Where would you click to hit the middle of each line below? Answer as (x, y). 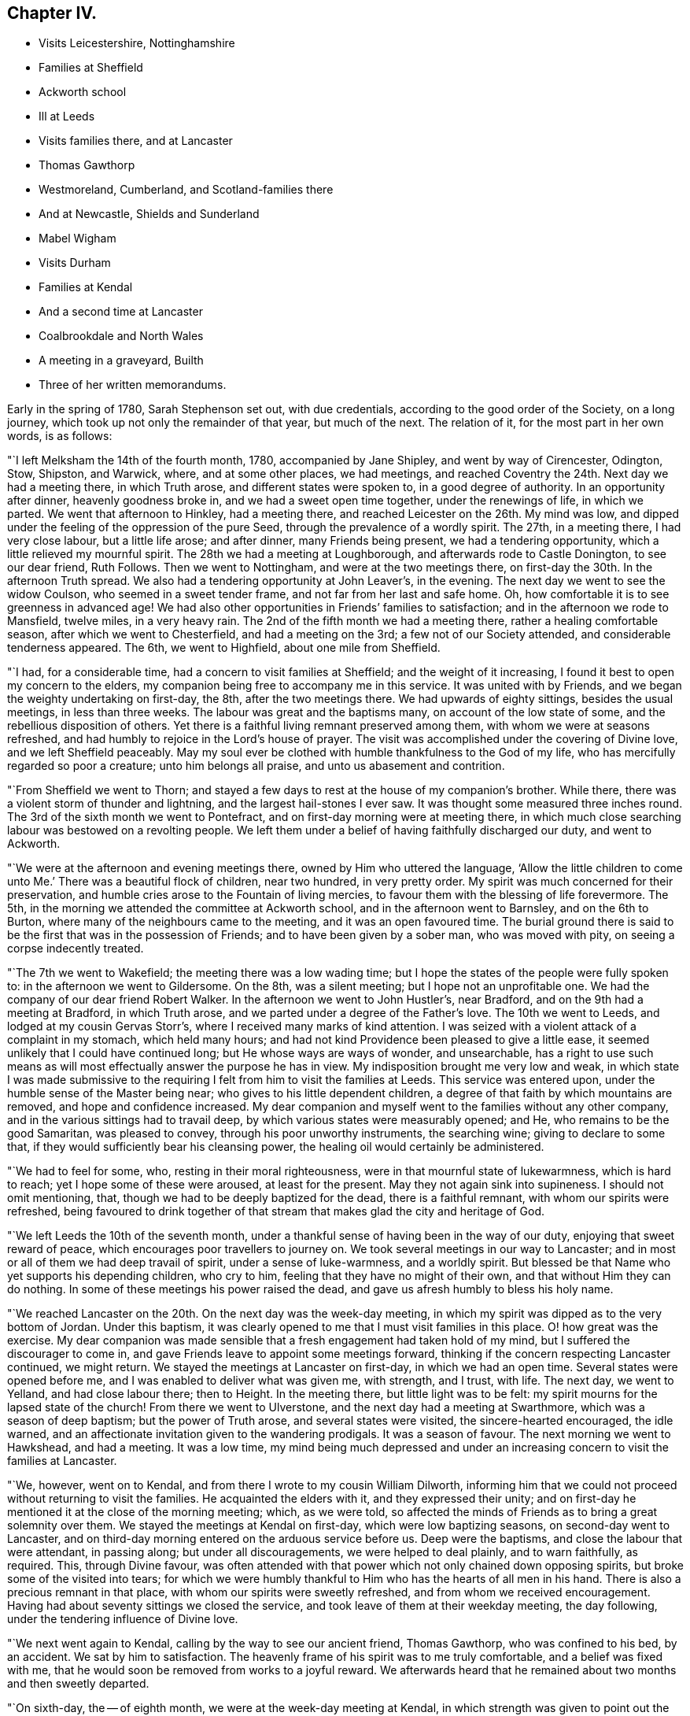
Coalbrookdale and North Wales (121, 336)
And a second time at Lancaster (121, 312)
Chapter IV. (52, 13)
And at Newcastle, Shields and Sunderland (149, 214)
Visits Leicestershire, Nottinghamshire (137, 43)
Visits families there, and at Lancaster (136, 141)
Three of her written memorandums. (133, 385)
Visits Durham (75, 263)
